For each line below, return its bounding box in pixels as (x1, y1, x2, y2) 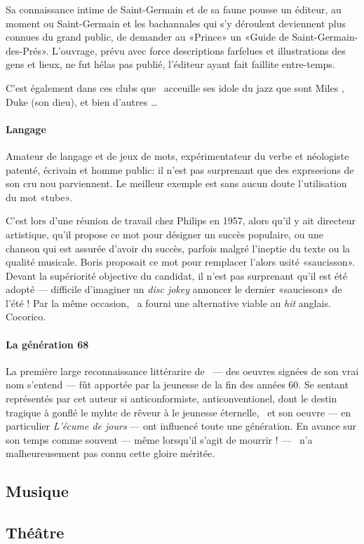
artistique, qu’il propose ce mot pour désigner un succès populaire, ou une (6, 226, 323, 241)
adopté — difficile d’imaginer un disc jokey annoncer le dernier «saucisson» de (6, 282, 342, 297)
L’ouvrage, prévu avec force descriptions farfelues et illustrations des (52, 43, 346, 57)
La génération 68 (6, 336, 89, 351)
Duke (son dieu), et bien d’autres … (6, 94, 158, 109)
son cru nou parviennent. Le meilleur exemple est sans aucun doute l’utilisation (6, 176, 347, 191)
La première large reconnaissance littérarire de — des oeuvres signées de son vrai (6, 363, 359, 378)
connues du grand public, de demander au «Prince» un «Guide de (6, 29, 289, 44)
